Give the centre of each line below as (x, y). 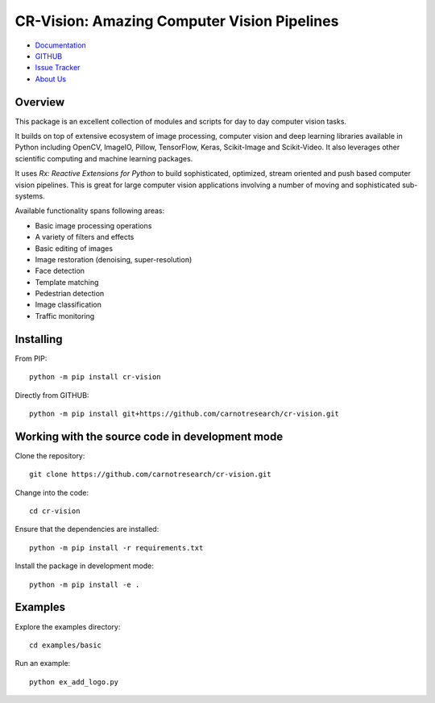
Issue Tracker (58, 68)
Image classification (68, 305)
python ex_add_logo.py (74, 682)
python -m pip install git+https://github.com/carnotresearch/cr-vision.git (184, 413)
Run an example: (43, 663)
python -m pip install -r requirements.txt (116, 548)
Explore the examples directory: (68, 626)
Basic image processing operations (93, 225)
